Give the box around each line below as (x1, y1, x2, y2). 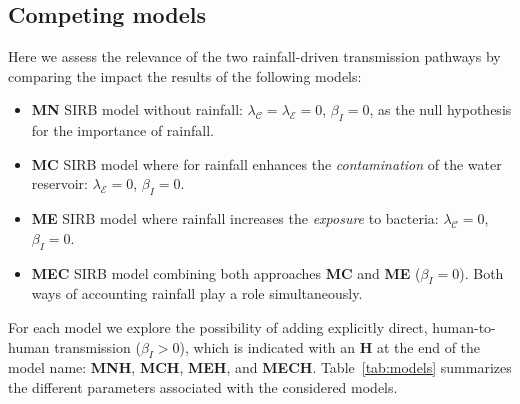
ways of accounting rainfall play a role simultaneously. (31, 283, 363, 304)
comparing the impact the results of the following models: (8, 65, 362, 86)
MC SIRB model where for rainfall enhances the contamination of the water (31, 153, 502, 174)
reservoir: (31, 173, 88, 194)
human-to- (432, 316, 496, 337)
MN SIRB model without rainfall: (31, 99, 243, 120)
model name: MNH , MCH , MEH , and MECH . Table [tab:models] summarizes (8, 357, 512, 378)
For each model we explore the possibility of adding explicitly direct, (8, 316, 428, 337)
